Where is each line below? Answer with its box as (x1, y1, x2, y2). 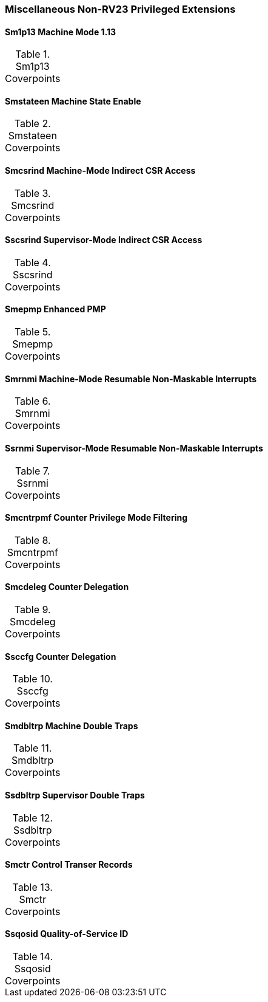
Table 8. (14, 534, 51, 546)
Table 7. (15, 464, 50, 477)
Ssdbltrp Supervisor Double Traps (5, 790, 145, 801)
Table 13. (12, 880, 53, 893)
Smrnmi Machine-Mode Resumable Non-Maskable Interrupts (5, 373, 257, 384)
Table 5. (15, 326, 51, 338)
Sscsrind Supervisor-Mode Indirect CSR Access (5, 235, 203, 245)
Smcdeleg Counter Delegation (5, 582, 129, 592)
